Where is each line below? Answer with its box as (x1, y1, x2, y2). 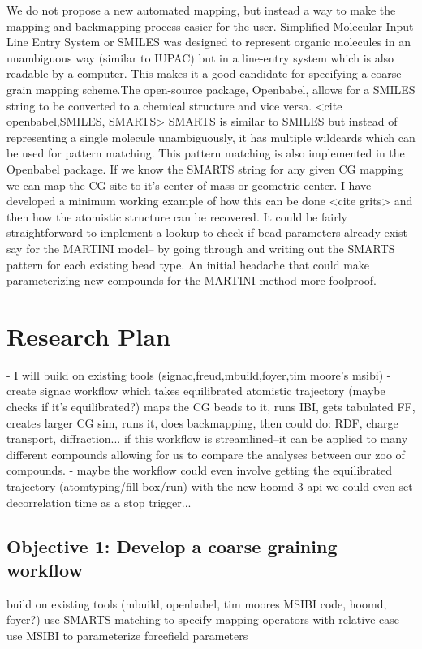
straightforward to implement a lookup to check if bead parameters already (6, 224, 381, 241)
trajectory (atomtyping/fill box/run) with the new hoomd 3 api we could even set (6, 477, 413, 494)
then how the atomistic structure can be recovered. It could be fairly (6, 208, 347, 225)
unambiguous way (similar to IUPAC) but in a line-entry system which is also (6, 49, 394, 66)
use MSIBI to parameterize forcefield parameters (6, 626, 248, 643)
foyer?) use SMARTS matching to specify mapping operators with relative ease (6, 611, 400, 628)
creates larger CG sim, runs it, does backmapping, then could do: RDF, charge (6, 414, 398, 431)
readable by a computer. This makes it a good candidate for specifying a (6, 65, 368, 82)
